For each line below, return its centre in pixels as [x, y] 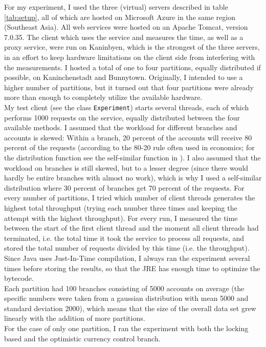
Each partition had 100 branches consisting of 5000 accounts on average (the [124, 288]
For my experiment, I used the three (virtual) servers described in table [116, 7]
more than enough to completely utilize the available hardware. [103, 97]
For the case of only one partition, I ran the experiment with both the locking [126, 328]
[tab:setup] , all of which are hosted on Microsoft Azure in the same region [120, 17]
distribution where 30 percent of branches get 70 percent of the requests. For [124, 187]
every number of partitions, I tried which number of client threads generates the [130, 198]
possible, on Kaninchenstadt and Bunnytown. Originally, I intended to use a [124, 77]
